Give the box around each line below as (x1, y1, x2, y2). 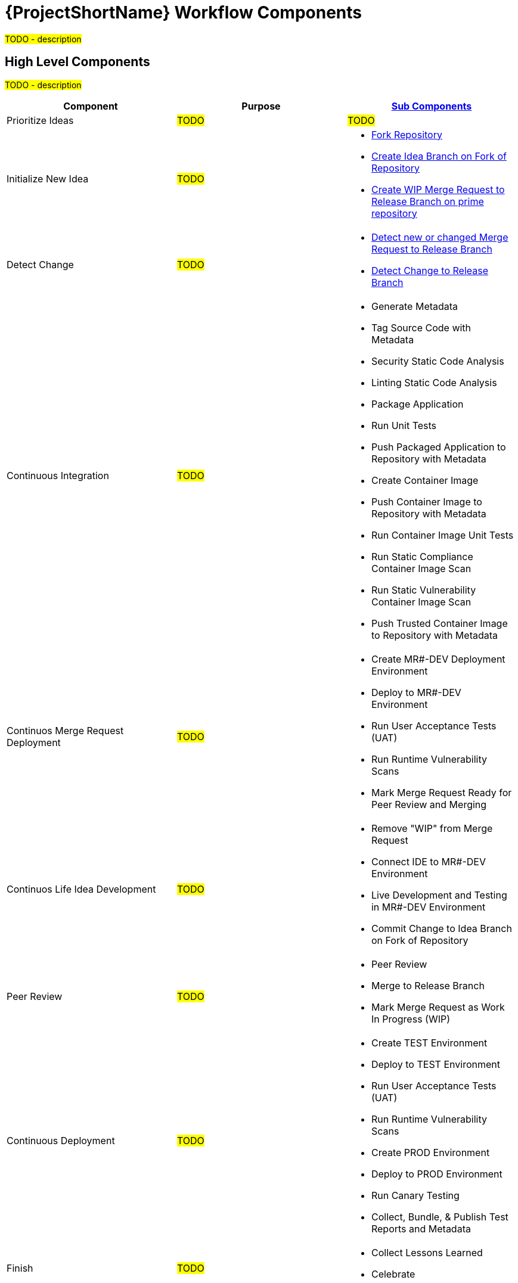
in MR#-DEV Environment (371, 900, 486, 913)
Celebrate (371, 1268, 415, 1280)
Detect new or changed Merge (371, 231, 508, 243)
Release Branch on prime (371, 195, 484, 207)
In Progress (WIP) (371, 1012, 451, 1025)
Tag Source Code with (371, 321, 472, 334)
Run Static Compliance (371, 550, 473, 563)
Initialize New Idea (7, 172, 89, 185)
